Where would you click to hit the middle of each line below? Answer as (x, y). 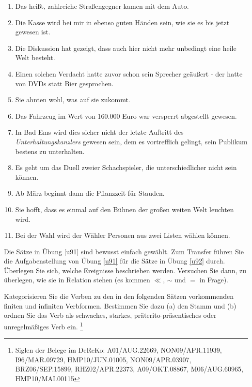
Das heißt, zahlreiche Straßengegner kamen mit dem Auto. (102, 6)
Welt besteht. (35, 57)
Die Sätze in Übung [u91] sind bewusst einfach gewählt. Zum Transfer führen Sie (124, 251)
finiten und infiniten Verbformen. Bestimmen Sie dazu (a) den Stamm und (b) (120, 305)
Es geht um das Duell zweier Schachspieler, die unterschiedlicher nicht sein (126, 167)
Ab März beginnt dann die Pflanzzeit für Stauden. (90, 193)
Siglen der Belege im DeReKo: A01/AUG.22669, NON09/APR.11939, (118, 350)
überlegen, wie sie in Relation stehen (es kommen (77, 280)
